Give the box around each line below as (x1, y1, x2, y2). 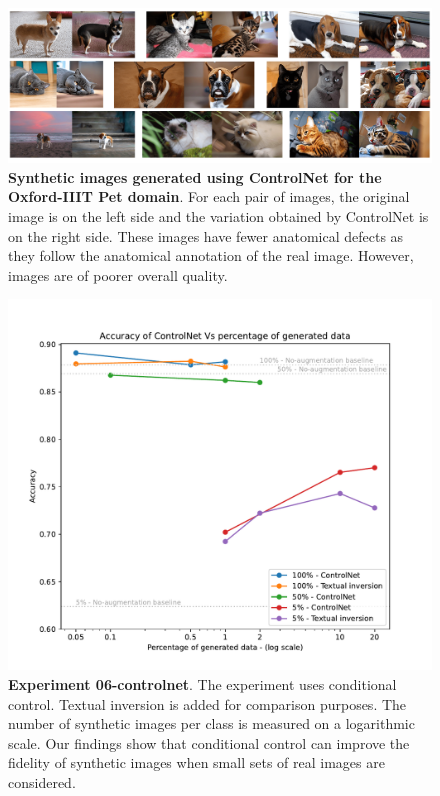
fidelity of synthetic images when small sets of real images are (8, 752, 385, 773)
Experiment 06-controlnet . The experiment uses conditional (8, 674, 397, 695)
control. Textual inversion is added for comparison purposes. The (8, 693, 407, 714)
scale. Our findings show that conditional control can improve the (8, 732, 410, 753)
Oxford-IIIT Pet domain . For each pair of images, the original (8, 186, 410, 207)
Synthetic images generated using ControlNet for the (8, 166, 382, 187)
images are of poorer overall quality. (8, 264, 228, 285)
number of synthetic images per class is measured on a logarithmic (8, 713, 415, 734)
